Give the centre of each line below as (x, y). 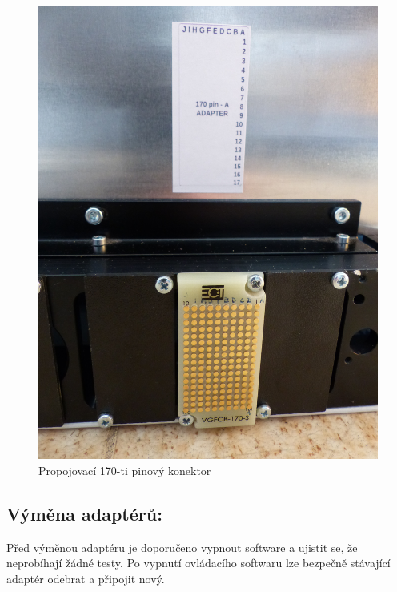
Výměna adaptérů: (84, 513)
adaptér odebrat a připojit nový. (86, 578)
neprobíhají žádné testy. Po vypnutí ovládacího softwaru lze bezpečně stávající (198, 563)
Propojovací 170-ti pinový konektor (125, 470)
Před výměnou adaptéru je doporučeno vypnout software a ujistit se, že (182, 547)
